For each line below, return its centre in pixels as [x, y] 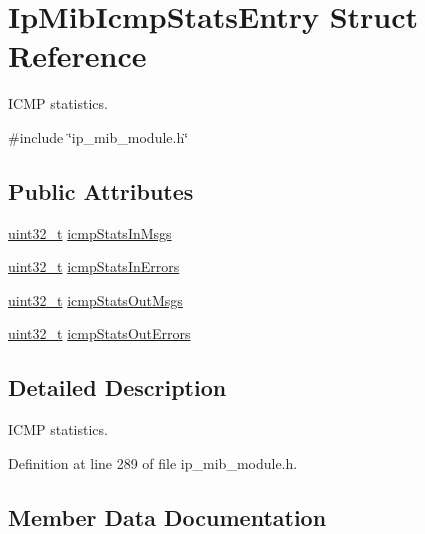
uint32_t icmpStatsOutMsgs [95, 299]
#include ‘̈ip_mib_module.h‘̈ [98, 136]
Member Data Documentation [167, 516]
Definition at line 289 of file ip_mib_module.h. [153, 462]
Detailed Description [117, 387]
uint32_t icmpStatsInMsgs [90, 232]
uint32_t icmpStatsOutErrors [99, 333]
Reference [77, 55]
